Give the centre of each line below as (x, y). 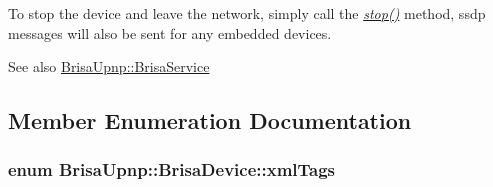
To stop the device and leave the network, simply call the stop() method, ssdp (247, 13)
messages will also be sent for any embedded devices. (170, 32)
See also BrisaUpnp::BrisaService (109, 66)
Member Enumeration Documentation (210, 120)
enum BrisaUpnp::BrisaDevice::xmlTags (172, 169)
